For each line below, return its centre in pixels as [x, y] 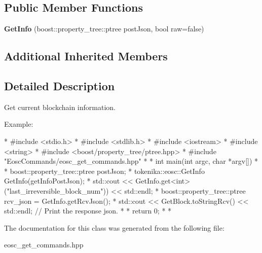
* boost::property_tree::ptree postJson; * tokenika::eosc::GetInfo [104, 171]
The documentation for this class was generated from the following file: [114, 227]
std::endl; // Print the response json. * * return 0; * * [88, 211]
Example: [19, 124]
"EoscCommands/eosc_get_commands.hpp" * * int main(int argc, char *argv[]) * [131, 161]
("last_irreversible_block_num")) [57, 190]
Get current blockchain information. [60, 107]
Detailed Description [60, 85]
